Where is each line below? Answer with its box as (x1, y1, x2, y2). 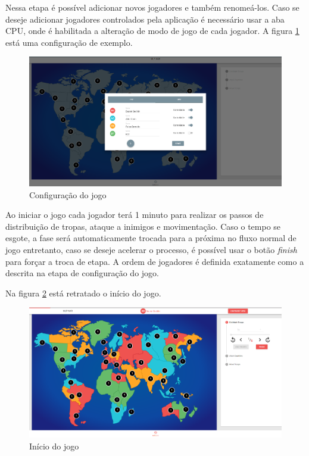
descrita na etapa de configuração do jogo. (5, 267, 159, 279)
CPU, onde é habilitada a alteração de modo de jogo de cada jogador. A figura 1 (5, 24, 299, 37)
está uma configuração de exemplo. (5, 36, 133, 48)
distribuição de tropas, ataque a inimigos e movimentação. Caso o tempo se (5, 220, 281, 232)
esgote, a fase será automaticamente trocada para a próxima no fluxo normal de (5, 232, 296, 244)
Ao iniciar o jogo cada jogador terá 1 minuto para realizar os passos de (5, 208, 264, 221)
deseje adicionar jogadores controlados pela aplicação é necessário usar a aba (5, 13, 285, 25)
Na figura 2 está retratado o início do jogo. (5, 286, 161, 299)
